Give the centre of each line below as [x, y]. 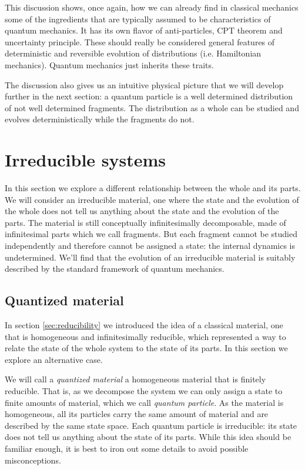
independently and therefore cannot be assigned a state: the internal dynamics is [150, 246]
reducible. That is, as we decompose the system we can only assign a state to [144, 390]
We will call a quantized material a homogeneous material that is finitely [135, 379]
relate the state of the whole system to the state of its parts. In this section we [146, 348]
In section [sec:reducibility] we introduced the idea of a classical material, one [144, 325]
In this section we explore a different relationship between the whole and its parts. [153, 188]
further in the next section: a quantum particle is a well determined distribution [149, 96]
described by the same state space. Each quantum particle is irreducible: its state [151, 425]
